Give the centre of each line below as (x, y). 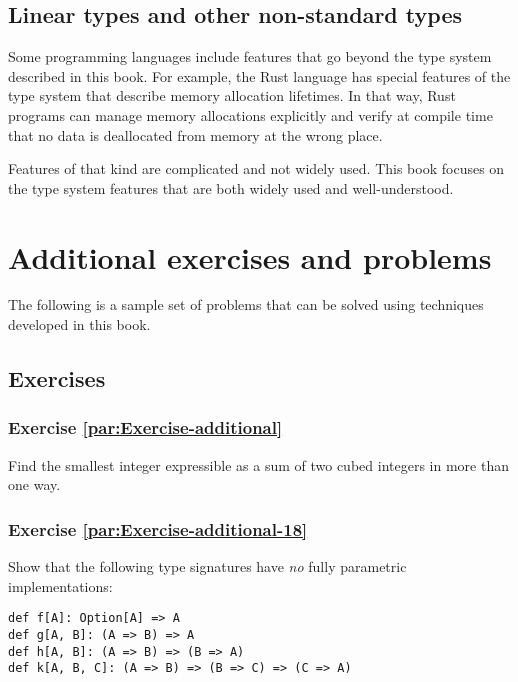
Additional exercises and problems (250, 256)
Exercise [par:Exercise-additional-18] (158, 528)
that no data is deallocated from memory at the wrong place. (195, 134)
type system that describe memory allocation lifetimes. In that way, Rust (232, 95)
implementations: (60, 585)
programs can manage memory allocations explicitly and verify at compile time (250, 114)
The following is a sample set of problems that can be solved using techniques (246, 304)
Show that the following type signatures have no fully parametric (207, 566)
